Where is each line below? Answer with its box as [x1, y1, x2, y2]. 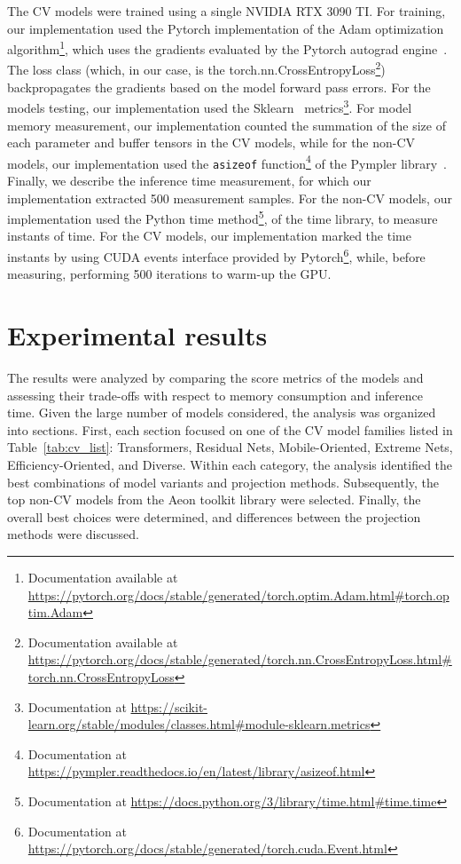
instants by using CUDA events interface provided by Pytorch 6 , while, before [7, 245, 426, 266]
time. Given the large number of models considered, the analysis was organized [7, 403, 436, 422]
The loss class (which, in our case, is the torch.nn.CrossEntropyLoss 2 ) [7, 58, 386, 79]
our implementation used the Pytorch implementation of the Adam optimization [7, 19, 444, 37]
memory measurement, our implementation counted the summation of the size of [7, 115, 446, 134]
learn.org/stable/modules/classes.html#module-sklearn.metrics [27, 715, 371, 733]
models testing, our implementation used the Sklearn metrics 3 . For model [7, 96, 412, 116]
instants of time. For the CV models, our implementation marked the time [7, 226, 411, 245]
